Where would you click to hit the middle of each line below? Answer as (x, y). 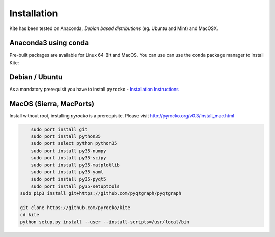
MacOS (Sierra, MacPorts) (52, 103)
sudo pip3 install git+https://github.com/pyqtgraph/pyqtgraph (101, 194)
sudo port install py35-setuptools (75, 186)
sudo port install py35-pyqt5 (68, 179)
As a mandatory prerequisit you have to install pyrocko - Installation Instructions (94, 89)
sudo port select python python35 (74, 143)
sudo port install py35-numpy (68, 151)
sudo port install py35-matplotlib (75, 165)
